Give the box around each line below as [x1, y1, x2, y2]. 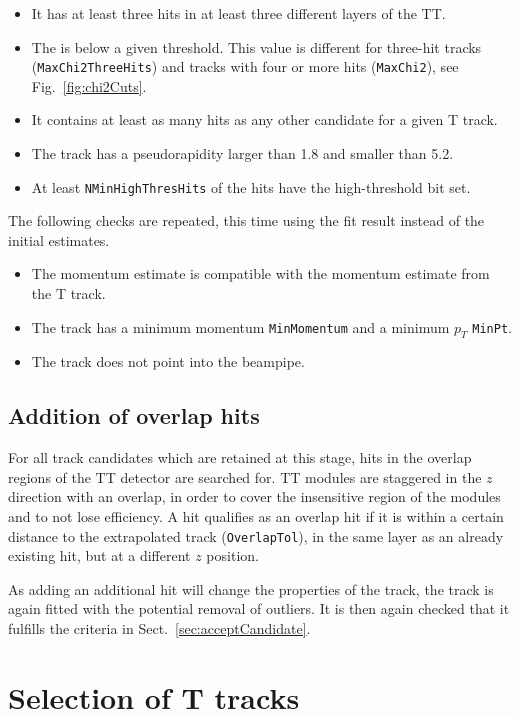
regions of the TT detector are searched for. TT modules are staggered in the [8, 466, 482, 487]
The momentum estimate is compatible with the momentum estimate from [31, 263, 490, 284]
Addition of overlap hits [8, 400, 260, 431]
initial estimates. [8, 229, 110, 250]
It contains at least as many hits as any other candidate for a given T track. [31, 109, 498, 130]
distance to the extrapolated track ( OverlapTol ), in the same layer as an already [8, 525, 504, 546]
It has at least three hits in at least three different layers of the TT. [31, 3, 446, 23]
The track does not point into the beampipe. [31, 351, 305, 372]
